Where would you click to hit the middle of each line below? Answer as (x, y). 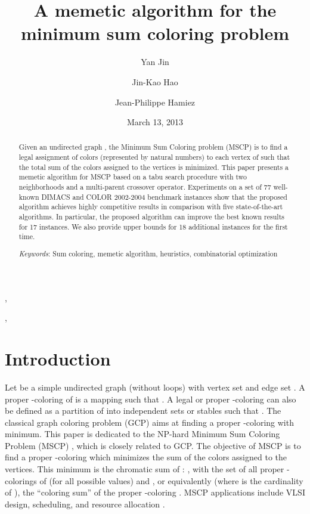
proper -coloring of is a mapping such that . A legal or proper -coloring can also (151, 399)
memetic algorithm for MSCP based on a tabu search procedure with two (133, 177)
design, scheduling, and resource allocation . (85, 504)
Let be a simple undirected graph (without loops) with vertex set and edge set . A (155, 387)
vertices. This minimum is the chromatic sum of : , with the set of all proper (145, 469)
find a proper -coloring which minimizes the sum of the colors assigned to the (146, 457)
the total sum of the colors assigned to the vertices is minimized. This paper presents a (154, 167)
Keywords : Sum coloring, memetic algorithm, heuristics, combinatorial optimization (148, 253)
